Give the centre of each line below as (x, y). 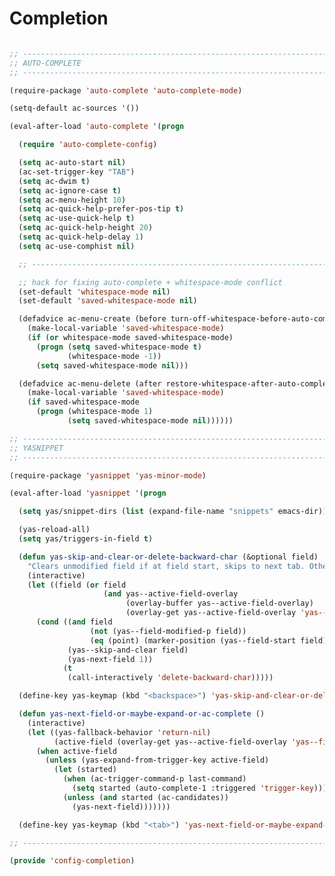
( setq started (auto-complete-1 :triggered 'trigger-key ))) (200, 788)
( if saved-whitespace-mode (83, 402)
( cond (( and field (74, 622)
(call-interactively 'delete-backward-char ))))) (170, 678)
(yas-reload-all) (54, 530)
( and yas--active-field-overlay (171, 594)
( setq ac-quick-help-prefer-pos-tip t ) (101, 209)
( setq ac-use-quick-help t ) (77, 218)
